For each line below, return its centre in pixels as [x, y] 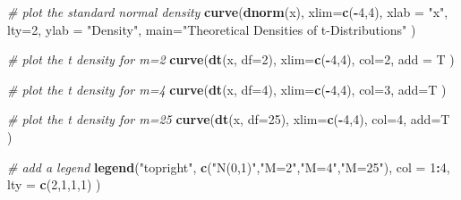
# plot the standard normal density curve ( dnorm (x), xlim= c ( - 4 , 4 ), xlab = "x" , [228, 12]
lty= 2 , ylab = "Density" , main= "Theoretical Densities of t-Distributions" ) [212, 29]
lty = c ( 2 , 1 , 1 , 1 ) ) [54, 184]
